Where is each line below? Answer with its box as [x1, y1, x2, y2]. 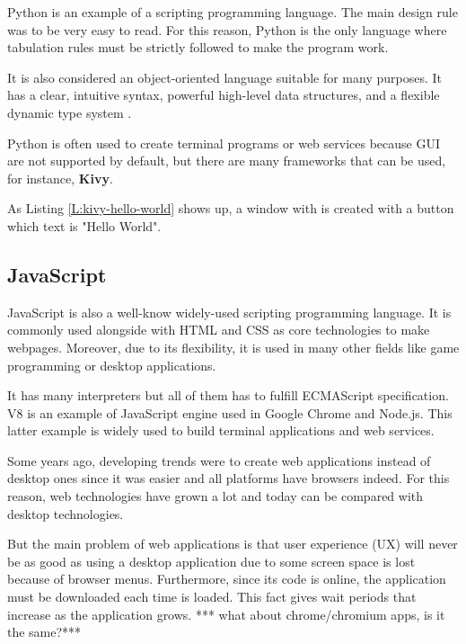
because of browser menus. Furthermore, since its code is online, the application [7, 569, 446, 588]
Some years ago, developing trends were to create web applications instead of [7, 451, 431, 470]
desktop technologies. [7, 504, 124, 523]
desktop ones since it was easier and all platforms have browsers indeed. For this [7, 469, 450, 487]
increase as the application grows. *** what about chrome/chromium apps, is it [7, 604, 445, 623]
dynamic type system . [7, 103, 132, 121]
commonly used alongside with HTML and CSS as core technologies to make [7, 320, 430, 339]
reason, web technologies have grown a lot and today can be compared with [7, 487, 424, 505]
